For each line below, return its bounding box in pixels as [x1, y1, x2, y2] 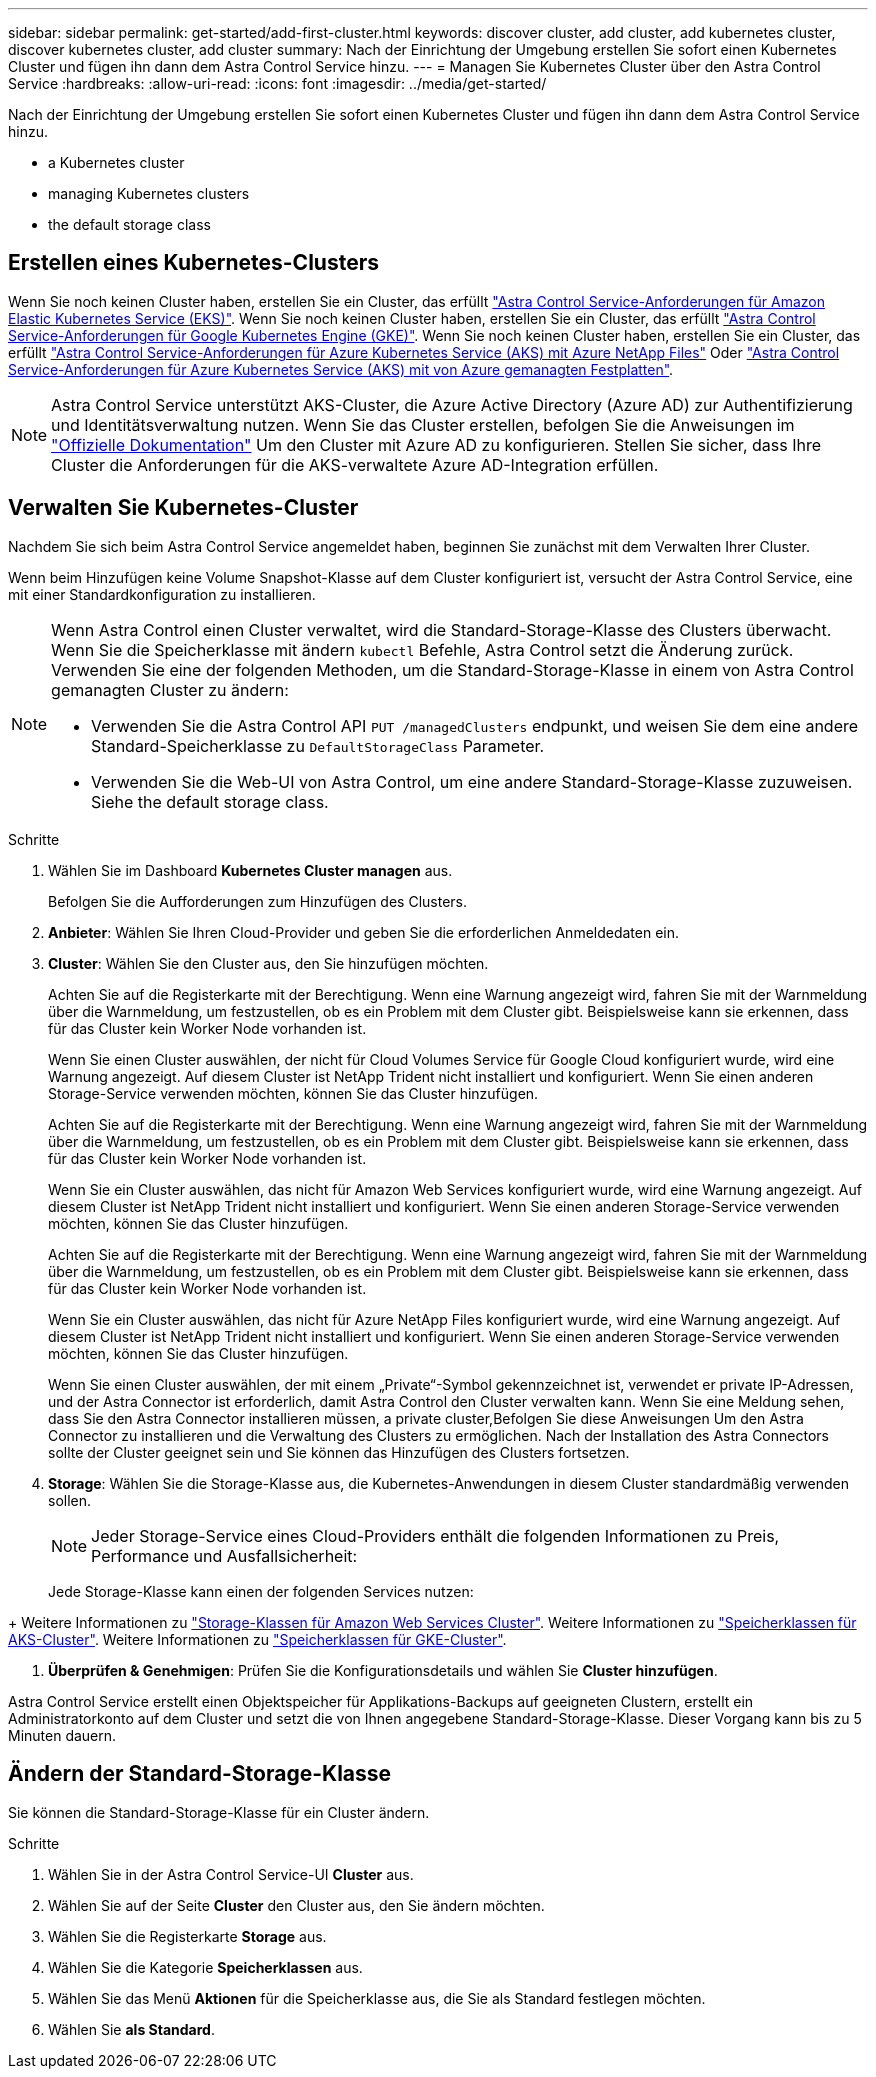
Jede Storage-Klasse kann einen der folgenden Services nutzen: [48, 1582, 474, 1600]
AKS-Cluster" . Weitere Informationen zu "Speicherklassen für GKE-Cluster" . [8, 1630, 507, 1648]
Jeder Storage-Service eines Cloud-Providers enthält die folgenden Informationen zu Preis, [91, 1525, 780, 1546]
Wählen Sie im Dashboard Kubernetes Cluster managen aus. [48, 861, 453, 879]
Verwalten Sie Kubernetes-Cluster [8, 495, 359, 521]
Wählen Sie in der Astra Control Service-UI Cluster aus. [48, 1865, 414, 1883]
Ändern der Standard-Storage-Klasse [8, 1761, 392, 1787]
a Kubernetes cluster [48, 154, 185, 171]
